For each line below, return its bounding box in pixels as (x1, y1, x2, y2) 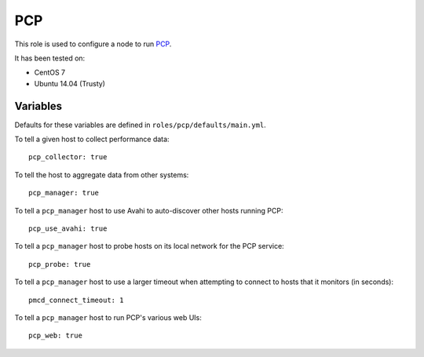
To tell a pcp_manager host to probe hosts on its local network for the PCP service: (14, 242, 284, 251)
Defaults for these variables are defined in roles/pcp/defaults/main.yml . (14, 120, 266, 129)
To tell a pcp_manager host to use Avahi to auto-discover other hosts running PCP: (14, 206, 283, 215)
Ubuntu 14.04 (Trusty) (34, 78, 106, 88)
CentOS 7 (34, 67, 66, 78)
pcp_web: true (28, 331, 82, 341)
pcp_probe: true (28, 260, 91, 268)
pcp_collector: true (28, 153, 108, 162)
